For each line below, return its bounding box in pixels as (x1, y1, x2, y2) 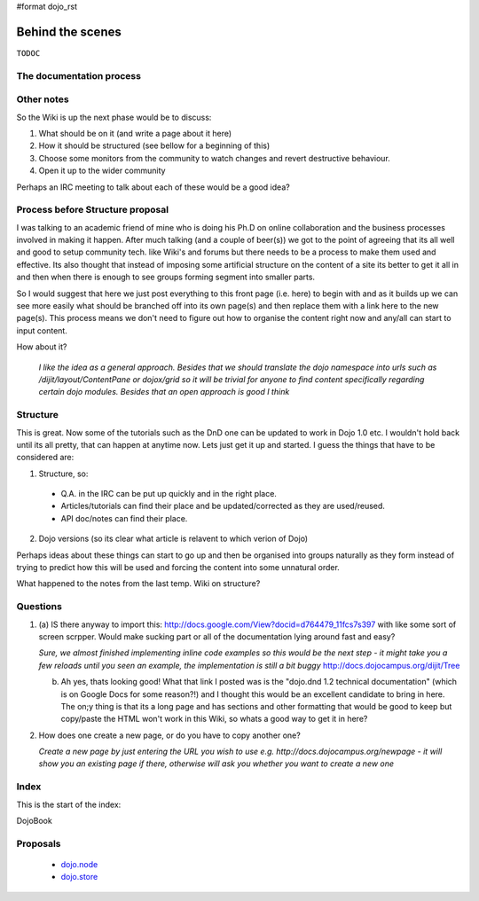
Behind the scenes (16, 24, 122, 39)
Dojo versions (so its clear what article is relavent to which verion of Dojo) (38, 533, 309, 545)
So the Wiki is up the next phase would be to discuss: (16, 112, 212, 122)
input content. (16, 325, 68, 336)
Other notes (16, 93, 70, 106)
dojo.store (60, 872, 98, 882)
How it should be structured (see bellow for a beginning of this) (38, 140, 271, 151)
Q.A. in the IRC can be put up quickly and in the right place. (60, 489, 277, 499)
